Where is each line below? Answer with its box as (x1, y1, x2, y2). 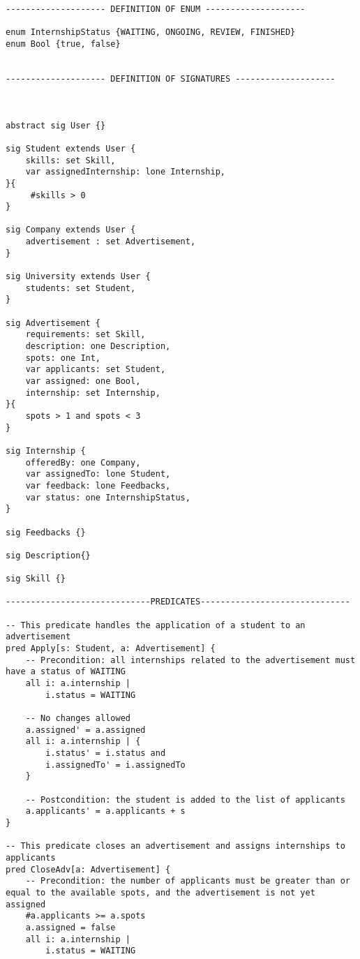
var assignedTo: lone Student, (25, 469, 171, 480)
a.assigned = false (25, 922, 116, 932)
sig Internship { (6, 445, 86, 456)
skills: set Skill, (25, 155, 116, 165)
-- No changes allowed (25, 713, 130, 724)
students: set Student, (25, 283, 136, 293)
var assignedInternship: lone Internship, (25, 167, 225, 177)
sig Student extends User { (6, 143, 136, 154)
